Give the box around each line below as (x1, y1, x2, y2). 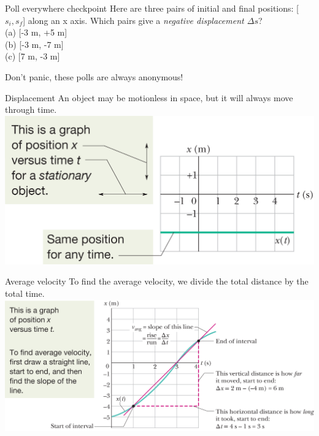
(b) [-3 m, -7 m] (5, 37, 64, 50)
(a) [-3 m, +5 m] (5, 26, 67, 39)
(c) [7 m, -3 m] (5, 50, 60, 63)
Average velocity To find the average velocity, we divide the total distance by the (5, 275, 309, 288)
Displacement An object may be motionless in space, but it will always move (5, 91, 293, 104)
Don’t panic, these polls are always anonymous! (5, 70, 183, 83)
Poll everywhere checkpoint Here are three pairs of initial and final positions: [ (5, 2, 299, 14)
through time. (5, 103, 57, 116)
